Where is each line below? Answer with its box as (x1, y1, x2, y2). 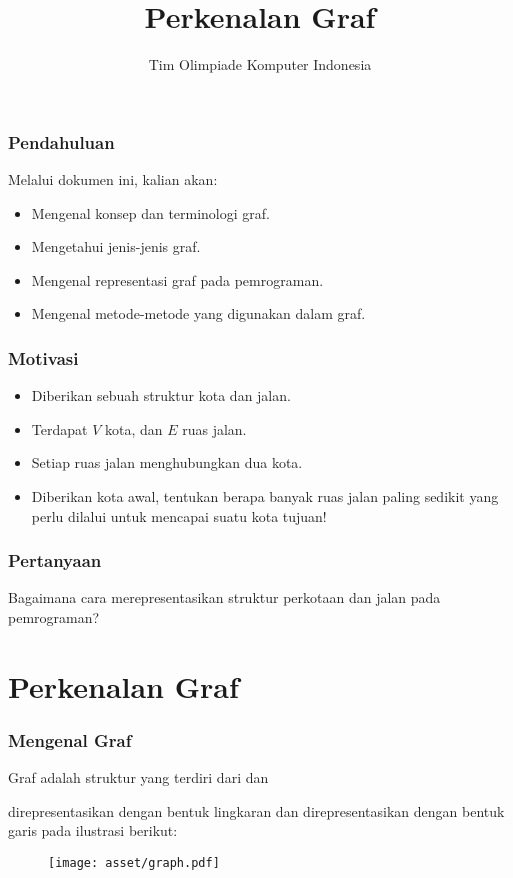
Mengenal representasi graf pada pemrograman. (31, 269, 324, 290)
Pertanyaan (8, 548, 102, 573)
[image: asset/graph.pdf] (48, 855, 220, 870)
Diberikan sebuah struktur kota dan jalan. (31, 385, 291, 406)
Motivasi (8, 345, 79, 370)
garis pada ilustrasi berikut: (8, 820, 178, 841)
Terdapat (31, 418, 88, 439)
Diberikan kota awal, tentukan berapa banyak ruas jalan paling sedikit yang (31, 485, 499, 506)
